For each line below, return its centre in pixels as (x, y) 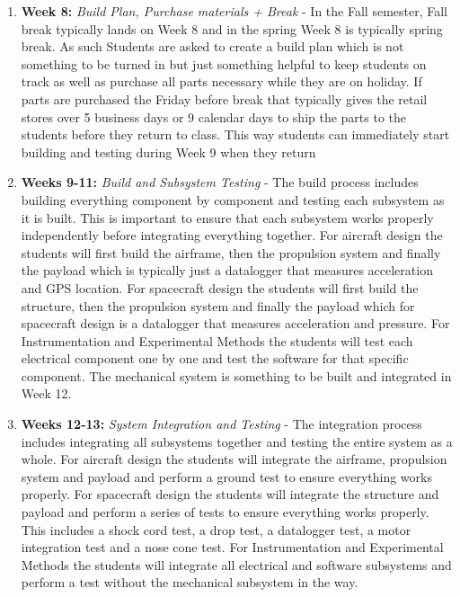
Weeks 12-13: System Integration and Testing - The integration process (221, 424)
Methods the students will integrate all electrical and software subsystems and (236, 564)
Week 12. (46, 393)
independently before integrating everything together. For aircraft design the (232, 235)
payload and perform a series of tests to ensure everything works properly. (225, 512)
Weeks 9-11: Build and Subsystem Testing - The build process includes (220, 182)
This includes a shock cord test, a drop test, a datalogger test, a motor (216, 529)
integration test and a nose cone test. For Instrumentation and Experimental (232, 547)
